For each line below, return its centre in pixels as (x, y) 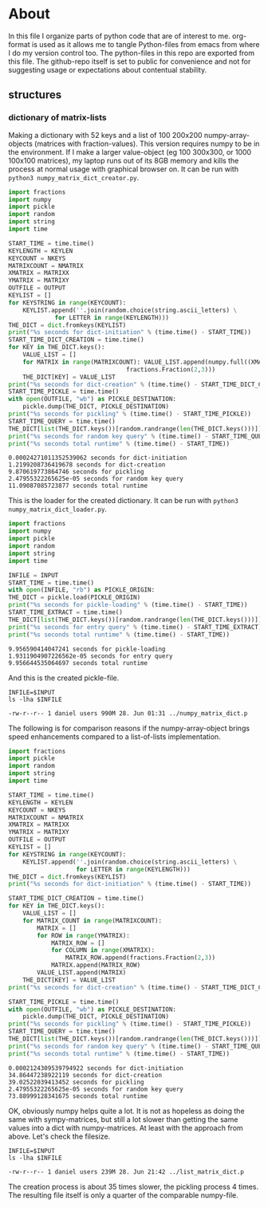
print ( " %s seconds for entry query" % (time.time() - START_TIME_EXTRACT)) (137, 627)
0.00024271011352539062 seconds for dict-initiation (98, 458)
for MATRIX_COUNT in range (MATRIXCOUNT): (92, 921)
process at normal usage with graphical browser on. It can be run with (124, 169)
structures (35, 95)
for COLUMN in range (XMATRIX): (103, 950)
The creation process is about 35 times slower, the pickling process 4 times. (134, 1186)
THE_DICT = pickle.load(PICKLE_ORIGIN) (75, 598)
